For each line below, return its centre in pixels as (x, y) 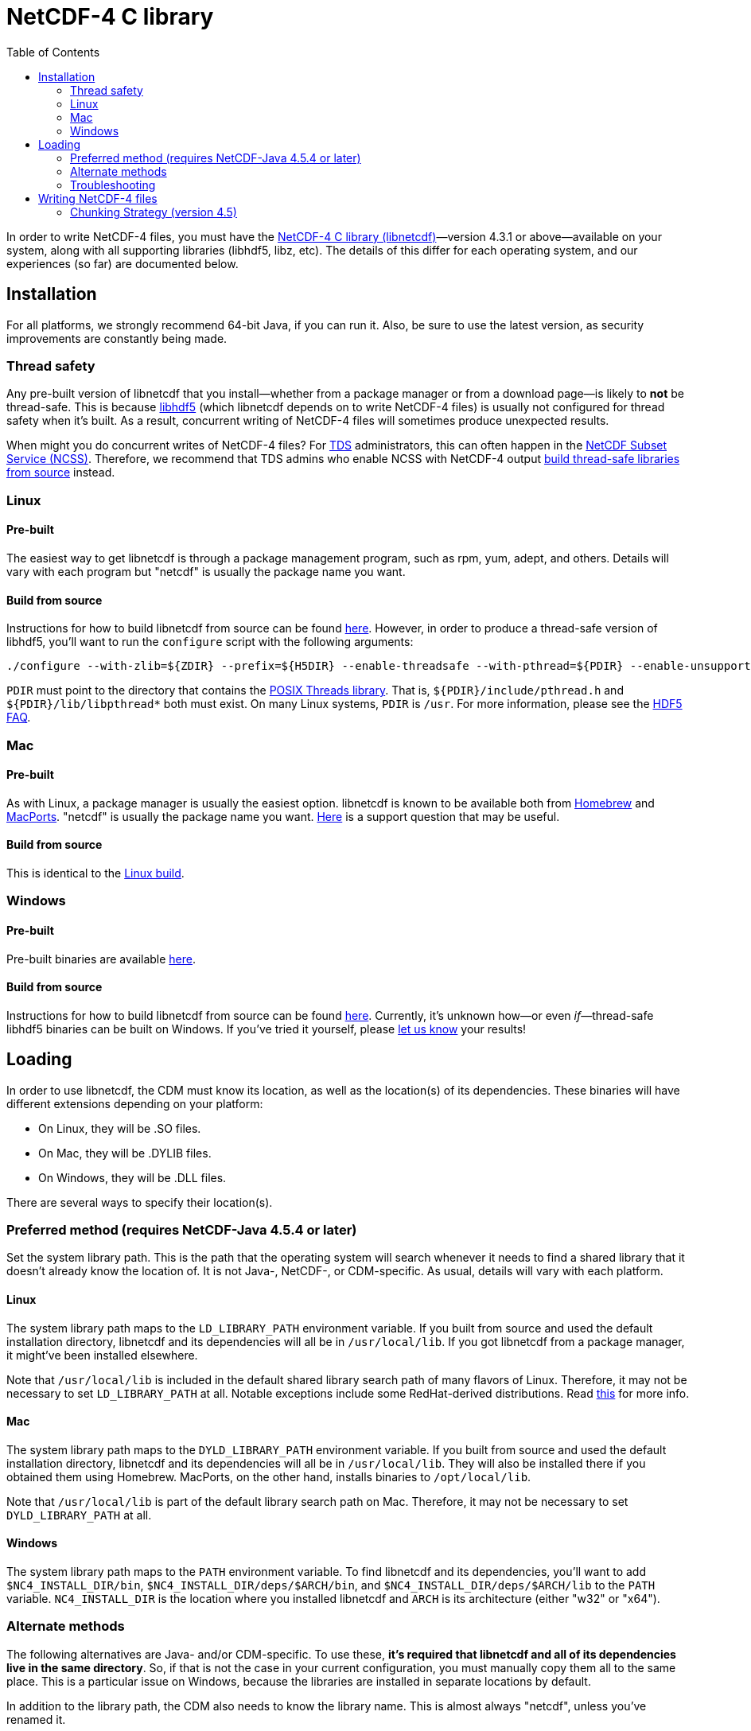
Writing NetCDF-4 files (98, 198)
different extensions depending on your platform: (135, 1103)
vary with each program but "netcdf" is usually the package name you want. (206, 571)
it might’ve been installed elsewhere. (102, 1355)
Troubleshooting (113, 185)
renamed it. (36, 1719)
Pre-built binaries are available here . (101, 959)
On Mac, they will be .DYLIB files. (125, 1153)
